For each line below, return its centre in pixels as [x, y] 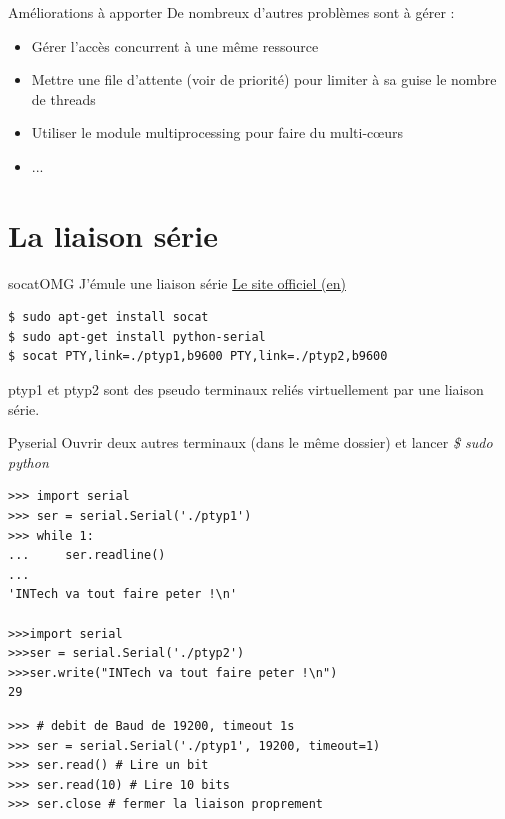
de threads [63, 98]
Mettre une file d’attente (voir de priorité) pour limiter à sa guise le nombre [264, 79]
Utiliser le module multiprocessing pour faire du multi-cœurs [217, 132]
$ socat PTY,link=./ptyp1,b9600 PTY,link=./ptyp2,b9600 [198, 356]
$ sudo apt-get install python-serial [137, 336]
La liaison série [113, 234]
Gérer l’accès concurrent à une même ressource [175, 45]
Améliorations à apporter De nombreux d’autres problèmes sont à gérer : [231, 12]
